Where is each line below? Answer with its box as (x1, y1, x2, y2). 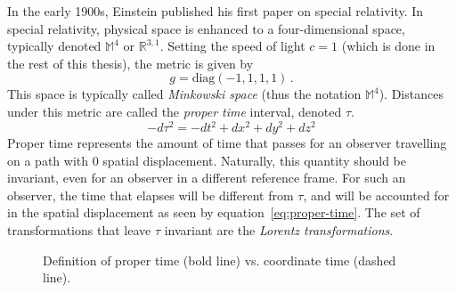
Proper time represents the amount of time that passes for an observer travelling (7, 134, 447, 152)
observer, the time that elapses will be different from (7, 185, 294, 204)
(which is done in (341, 37, 436, 55)
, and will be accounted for (303, 185, 450, 204)
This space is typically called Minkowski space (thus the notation (7, 85, 362, 103)
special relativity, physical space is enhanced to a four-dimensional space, (7, 19, 405, 37)
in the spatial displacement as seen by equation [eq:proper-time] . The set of (7, 203, 420, 222)
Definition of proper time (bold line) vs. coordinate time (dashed (43, 250, 396, 269)
